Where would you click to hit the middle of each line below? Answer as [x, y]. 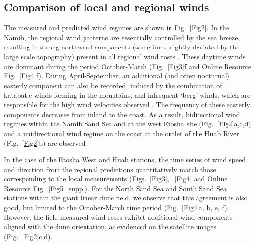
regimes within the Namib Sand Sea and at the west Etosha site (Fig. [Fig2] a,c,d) [127, 124]
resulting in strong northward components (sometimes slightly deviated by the [122, 47]
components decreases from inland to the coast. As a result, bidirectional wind [122, 114]
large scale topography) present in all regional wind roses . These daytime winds [125, 56]
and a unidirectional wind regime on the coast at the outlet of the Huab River [122, 133]
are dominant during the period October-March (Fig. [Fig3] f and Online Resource [128, 66]
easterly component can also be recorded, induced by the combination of [113, 85]
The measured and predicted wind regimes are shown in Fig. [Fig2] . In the [117, 28]
